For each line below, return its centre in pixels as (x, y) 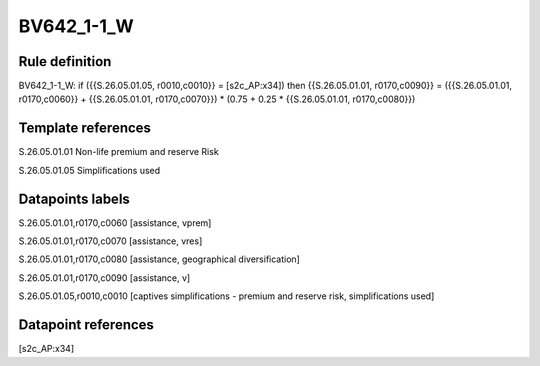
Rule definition (65, 61)
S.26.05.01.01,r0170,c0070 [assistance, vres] (110, 241)
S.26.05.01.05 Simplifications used (89, 170)
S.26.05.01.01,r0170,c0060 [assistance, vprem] (115, 222)
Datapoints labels (74, 198)
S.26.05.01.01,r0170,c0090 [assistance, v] (104, 277)
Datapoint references (86, 325)
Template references (85, 128)
